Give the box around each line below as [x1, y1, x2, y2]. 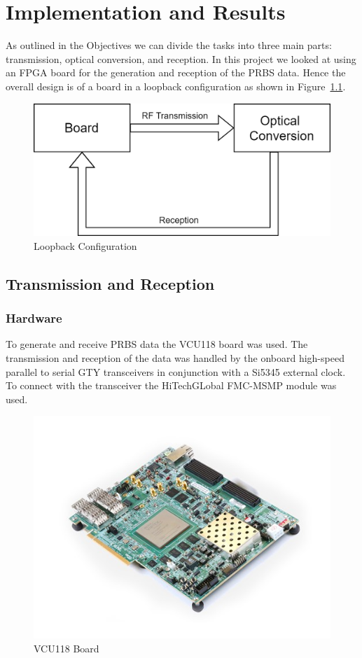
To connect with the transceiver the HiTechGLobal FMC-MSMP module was [6, 378, 337, 393]
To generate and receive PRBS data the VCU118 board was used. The [6, 337, 308, 351]
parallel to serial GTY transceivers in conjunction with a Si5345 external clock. [6, 364, 346, 379]
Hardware [6, 309, 62, 327]
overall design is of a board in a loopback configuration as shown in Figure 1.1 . [6, 78, 346, 93]
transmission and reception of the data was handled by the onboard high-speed [6, 350, 344, 365]
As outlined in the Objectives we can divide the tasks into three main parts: [6, 38, 332, 52]
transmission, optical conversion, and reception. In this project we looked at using [6, 51, 356, 66]
